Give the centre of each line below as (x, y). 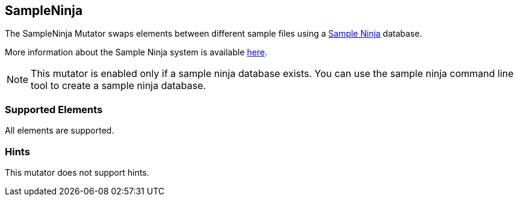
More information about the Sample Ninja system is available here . (136, 52)
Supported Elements (54, 109)
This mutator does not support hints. (77, 172)
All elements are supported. (60, 131)
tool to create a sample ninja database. (119, 86)
